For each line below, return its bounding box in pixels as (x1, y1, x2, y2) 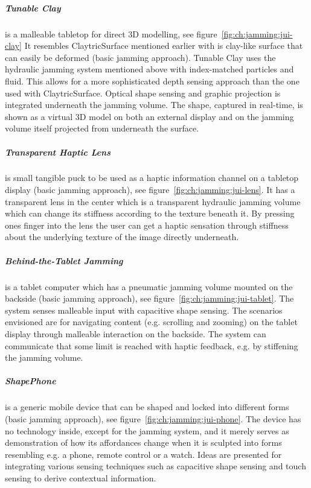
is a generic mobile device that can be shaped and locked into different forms (5, 401, 289, 413)
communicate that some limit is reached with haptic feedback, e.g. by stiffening (5, 339, 298, 352)
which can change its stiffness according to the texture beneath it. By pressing (5, 207, 295, 220)
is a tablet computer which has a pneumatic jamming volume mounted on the (5, 280, 293, 293)
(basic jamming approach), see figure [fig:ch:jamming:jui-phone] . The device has (5, 412, 301, 425)
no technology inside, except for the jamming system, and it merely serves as (5, 424, 289, 437)
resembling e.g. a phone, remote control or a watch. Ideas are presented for (5, 448, 282, 460)
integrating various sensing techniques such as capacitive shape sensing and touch (5, 460, 306, 472)
